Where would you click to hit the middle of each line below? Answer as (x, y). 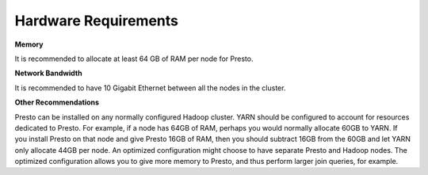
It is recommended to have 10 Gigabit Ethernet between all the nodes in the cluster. (150, 88)
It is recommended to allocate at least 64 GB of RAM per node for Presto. (134, 59)
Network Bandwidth (48, 73)
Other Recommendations (57, 102)
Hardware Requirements (96, 21)
